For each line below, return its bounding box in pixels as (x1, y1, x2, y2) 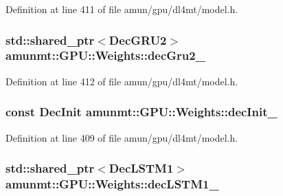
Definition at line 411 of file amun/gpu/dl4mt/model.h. (5, 2, 238, 16)
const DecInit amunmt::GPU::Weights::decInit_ (5, 103, 278, 120)
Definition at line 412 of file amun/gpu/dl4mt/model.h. (5, 74, 238, 88)
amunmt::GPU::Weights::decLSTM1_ (5, 175, 219, 192)
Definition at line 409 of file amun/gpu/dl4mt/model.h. (5, 130, 238, 144)
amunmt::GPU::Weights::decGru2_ (5, 47, 205, 64)
